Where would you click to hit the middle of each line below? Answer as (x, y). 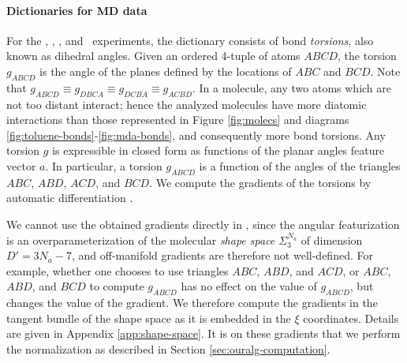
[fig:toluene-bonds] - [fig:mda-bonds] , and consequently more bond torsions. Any (196, 135)
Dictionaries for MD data (77, 10)
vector (21, 165)
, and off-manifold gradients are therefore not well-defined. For (222, 255)
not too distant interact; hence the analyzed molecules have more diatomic (187, 104)
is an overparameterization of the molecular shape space (141, 240)
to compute (117, 286)
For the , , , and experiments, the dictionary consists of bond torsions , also (190, 40)
